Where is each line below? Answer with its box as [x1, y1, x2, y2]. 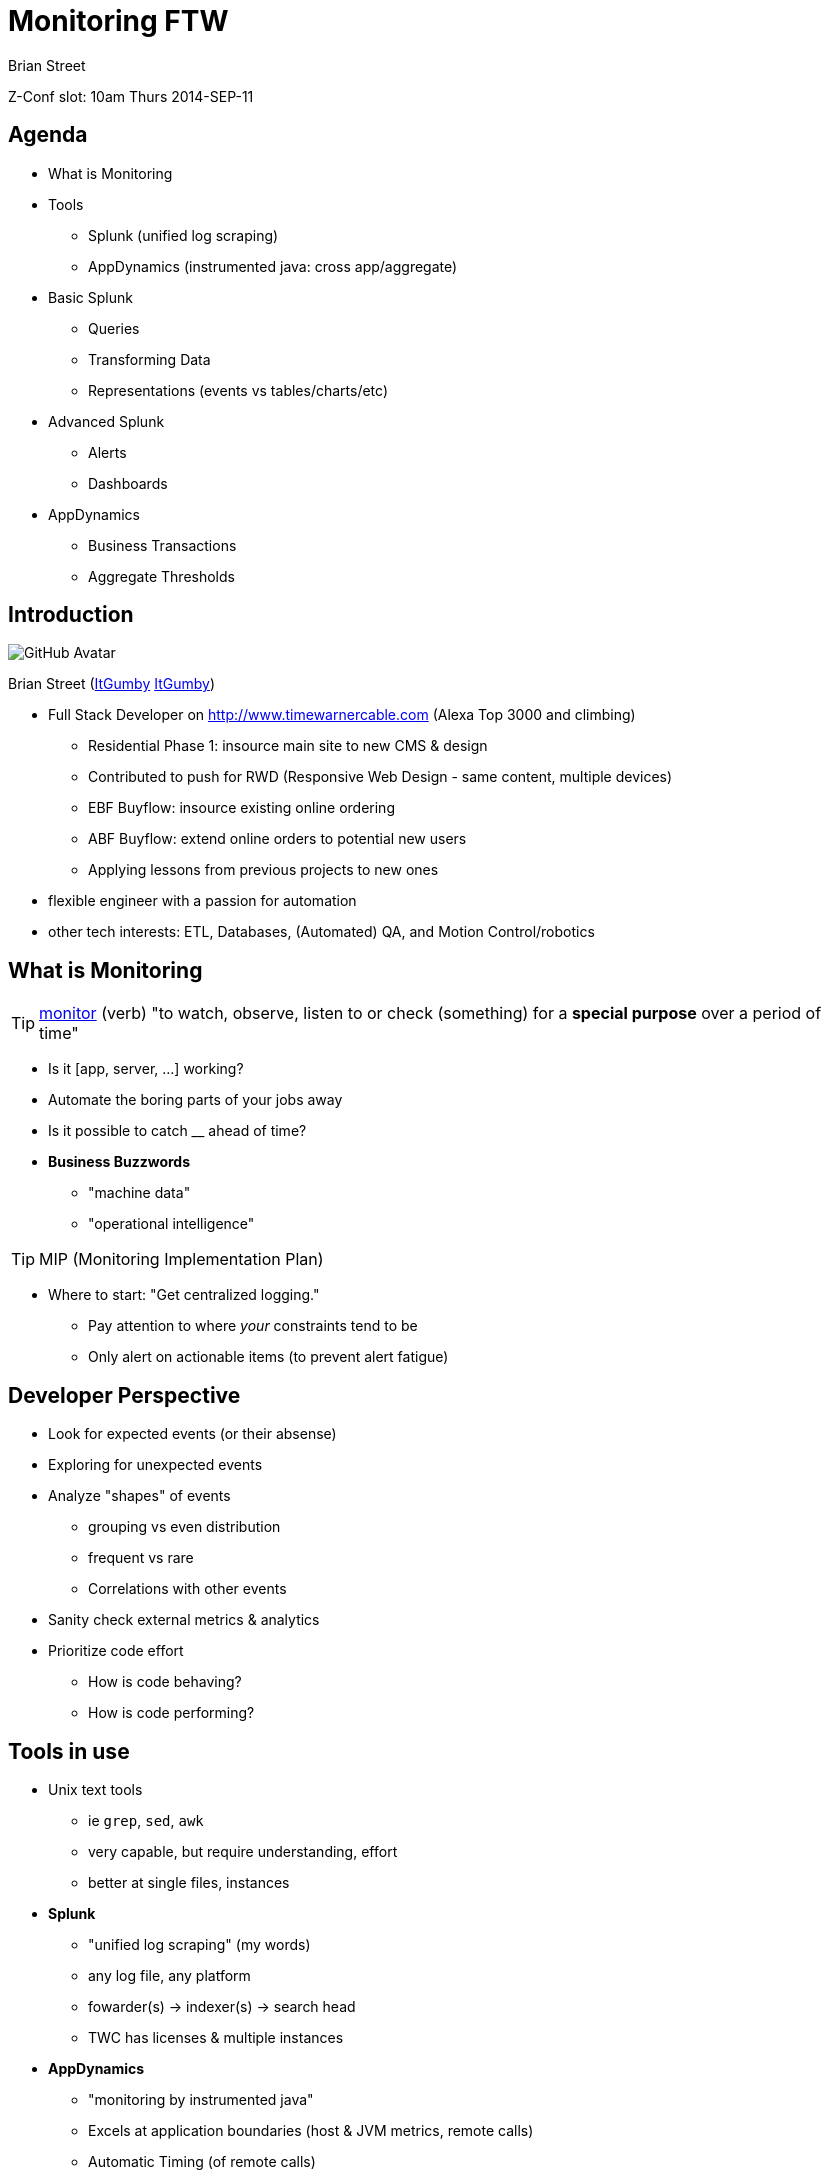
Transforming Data [88, 350, 211, 368]
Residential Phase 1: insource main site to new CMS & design [88, 737, 488, 755]
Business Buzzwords [48, 1153, 191, 1171]
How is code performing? [88, 1704, 255, 1722]
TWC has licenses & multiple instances [88, 2028, 344, 2046]
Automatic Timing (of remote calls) [88, 2152, 316, 2170]
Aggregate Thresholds [88, 567, 235, 585]
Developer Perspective [8, 1382, 241, 1408]
